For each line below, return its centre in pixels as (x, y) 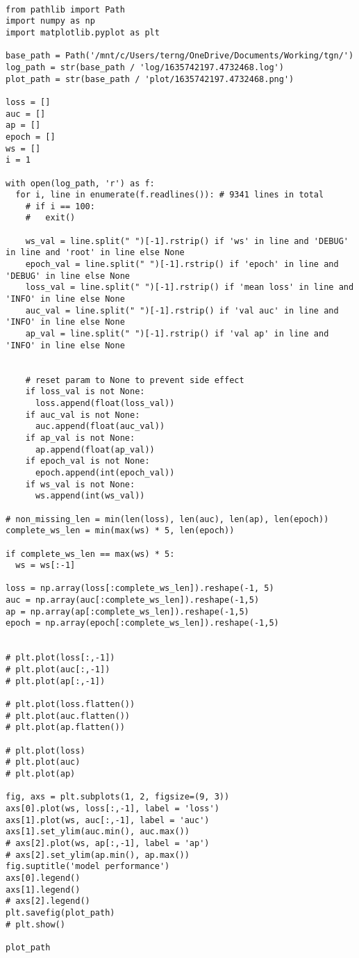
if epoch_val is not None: (87, 461)
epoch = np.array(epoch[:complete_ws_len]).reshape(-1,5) (142, 623)
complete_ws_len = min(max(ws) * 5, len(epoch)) (120, 531)
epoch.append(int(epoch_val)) (105, 472)
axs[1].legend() (43, 890)
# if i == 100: (60, 206)
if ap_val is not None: (80, 438)
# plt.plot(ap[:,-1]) (56, 681)
